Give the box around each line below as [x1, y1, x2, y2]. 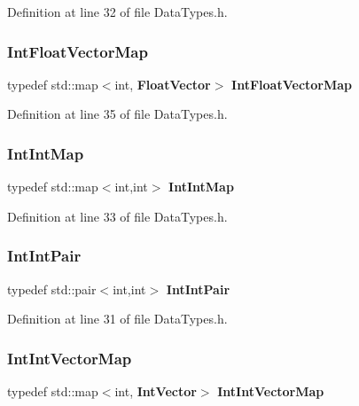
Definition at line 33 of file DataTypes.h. [7, 207, 228, 225]
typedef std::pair [7, 279, 97, 298]
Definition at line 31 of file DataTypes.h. [7, 309, 228, 328]
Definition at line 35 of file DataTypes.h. [7, 105, 228, 123]
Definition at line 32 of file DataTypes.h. [7, 3, 228, 20]
